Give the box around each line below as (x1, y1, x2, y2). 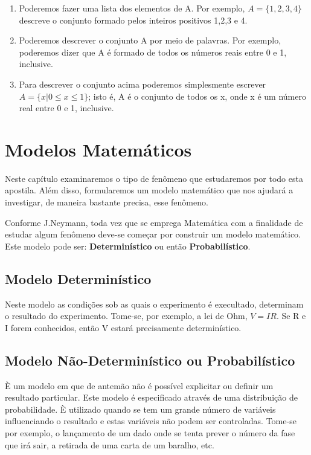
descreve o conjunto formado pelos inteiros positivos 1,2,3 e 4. (19, 13, 248, 26)
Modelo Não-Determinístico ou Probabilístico (5, 350, 295, 369)
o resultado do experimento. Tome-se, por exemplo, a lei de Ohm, (5, 309, 248, 322)
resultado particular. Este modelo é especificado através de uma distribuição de (5, 391, 298, 404)
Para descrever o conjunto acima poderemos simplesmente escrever (19, 77, 266, 90)
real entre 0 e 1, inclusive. (19, 102, 114, 114)
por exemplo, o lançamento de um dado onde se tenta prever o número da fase (5, 427, 295, 439)
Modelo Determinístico (5, 269, 152, 288)
